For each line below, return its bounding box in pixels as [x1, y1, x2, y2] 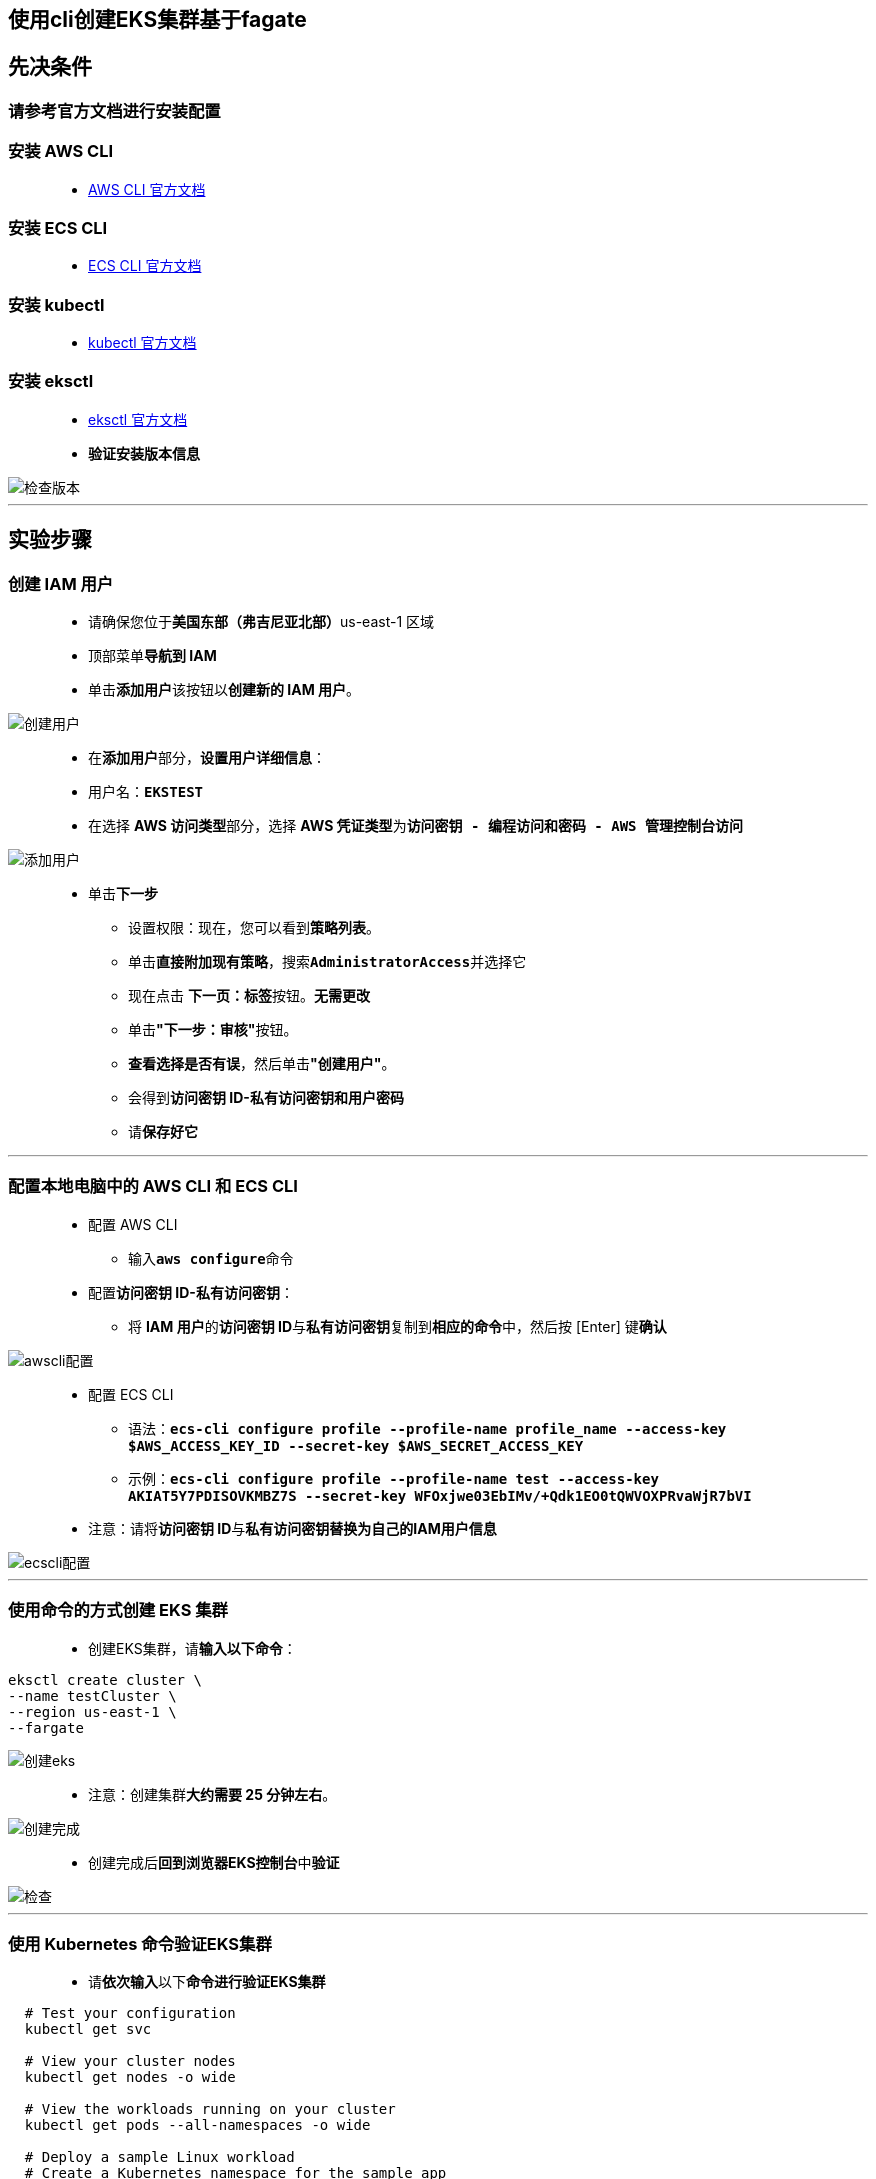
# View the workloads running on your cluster [24, 2101, 396, 2118]
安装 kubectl [8, 294, 105, 315]
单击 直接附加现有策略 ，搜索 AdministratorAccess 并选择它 [128, 953, 527, 971]
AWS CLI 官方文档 [88, 180, 206, 198]
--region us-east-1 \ [8, 1703, 177, 1720]
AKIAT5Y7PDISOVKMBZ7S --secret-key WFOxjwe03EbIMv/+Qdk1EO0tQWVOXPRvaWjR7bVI [128, 1487, 752, 1504]
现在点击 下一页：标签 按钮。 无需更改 [128, 987, 370, 1005]
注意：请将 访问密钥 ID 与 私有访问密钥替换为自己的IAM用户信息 [88, 1519, 497, 1537]
